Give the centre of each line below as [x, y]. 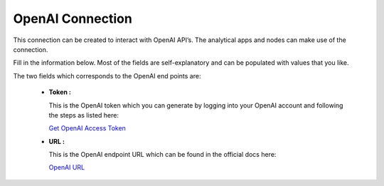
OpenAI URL [67, 167]
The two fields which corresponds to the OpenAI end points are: [107, 76]
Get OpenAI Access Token [87, 128]
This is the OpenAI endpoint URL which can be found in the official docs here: [162, 155]
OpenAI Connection [73, 19]
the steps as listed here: [84, 115]
